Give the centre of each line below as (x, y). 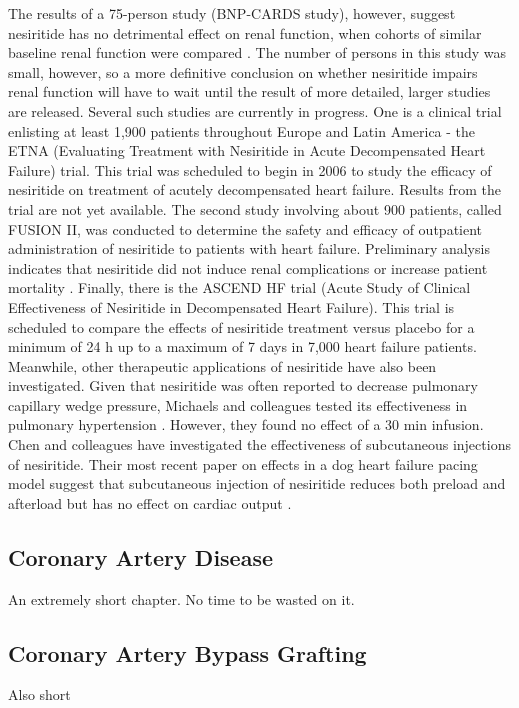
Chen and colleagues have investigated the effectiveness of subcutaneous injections (259, 444)
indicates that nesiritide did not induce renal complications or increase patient (248, 267)
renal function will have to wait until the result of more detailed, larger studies (249, 91)
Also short (39, 694)
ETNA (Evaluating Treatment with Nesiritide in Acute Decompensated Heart (247, 150)
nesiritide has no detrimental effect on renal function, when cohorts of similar (245, 32)
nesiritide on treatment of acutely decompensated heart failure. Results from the (255, 189)
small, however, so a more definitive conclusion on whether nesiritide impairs (243, 71)
